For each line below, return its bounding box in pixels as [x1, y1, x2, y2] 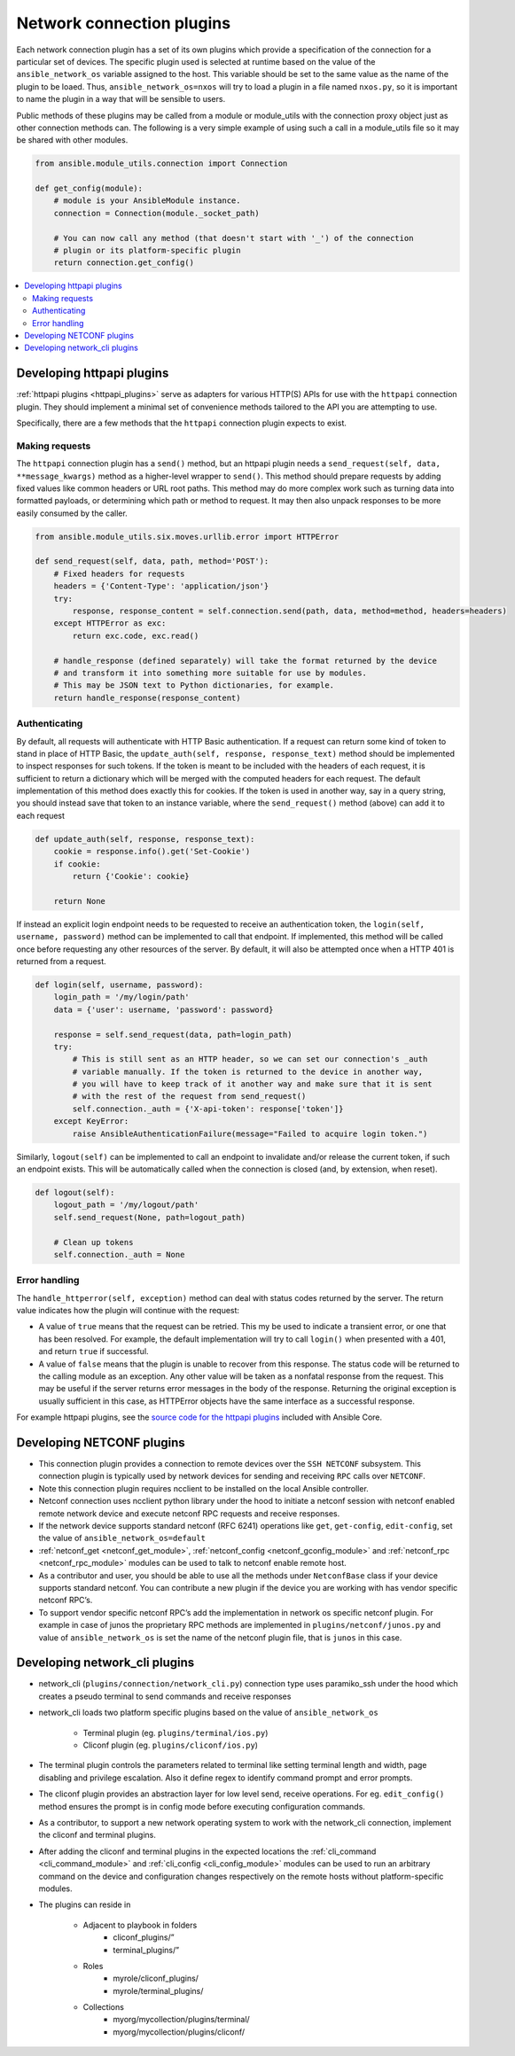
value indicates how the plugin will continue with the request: [16, 1305, 239, 1316]
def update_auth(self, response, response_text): [35, 834, 255, 844]
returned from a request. [16, 955, 106, 966]
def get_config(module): [35, 183, 144, 194]
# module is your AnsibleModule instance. [53, 196, 241, 206]
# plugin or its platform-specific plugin [53, 245, 241, 255]
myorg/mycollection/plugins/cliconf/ [113, 2026, 246, 2037]
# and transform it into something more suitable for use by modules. [53, 668, 368, 678]
